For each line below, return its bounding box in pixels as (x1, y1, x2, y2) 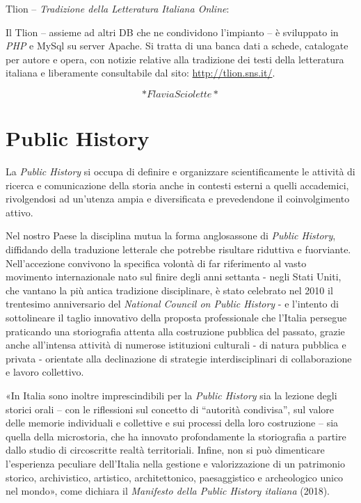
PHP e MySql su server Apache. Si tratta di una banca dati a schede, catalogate (6, 38, 348, 53)
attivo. (6, 205, 33, 219)
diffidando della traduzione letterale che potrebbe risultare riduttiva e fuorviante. (6, 242, 351, 257)
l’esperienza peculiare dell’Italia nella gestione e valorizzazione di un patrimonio (6, 456, 345, 470)
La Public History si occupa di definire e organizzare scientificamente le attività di (6, 164, 355, 179)
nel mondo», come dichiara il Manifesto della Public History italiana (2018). (6, 484, 330, 498)
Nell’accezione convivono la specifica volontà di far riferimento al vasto (6, 255, 307, 270)
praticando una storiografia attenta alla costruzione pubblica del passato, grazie (6, 324, 345, 338)
